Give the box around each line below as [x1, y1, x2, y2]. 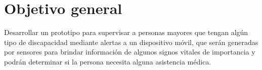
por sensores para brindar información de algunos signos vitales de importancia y [4, 46, 255, 57]
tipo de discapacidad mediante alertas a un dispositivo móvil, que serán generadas [4, 36, 258, 47]
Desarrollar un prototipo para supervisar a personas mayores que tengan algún [4, 27, 248, 37]
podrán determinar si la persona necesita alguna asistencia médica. [4, 56, 211, 66]
